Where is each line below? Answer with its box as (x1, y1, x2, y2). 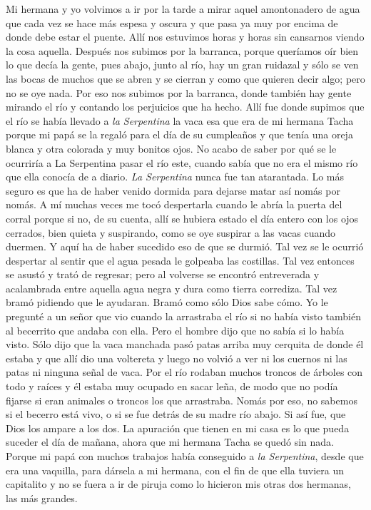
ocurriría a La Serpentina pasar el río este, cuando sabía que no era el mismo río (6, 155, 358, 170)
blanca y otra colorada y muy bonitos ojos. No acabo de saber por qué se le (6, 141, 337, 155)
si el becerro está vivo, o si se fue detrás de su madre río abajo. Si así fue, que (6, 407, 346, 422)
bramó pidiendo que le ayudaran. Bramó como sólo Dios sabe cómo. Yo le (6, 295, 328, 310)
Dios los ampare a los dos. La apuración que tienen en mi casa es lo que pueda (6, 420, 350, 435)
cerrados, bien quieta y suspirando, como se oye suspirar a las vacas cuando (6, 225, 335, 240)
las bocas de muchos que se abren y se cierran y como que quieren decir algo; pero (6, 71, 365, 86)
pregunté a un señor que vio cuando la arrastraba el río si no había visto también (6, 309, 361, 324)
